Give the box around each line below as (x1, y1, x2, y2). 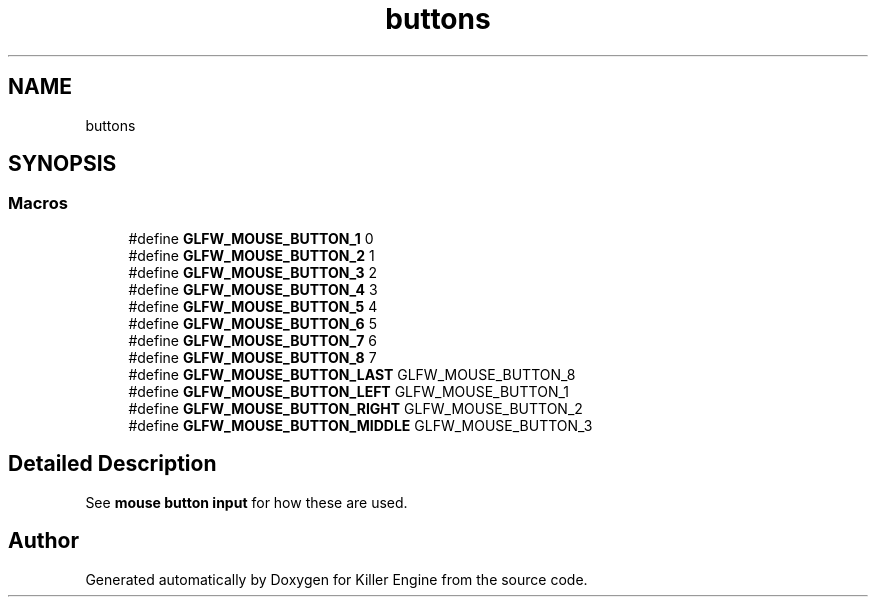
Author (8, 528, 79, 554)
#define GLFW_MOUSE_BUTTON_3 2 (128, 263, 378, 281)
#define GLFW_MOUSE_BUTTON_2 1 (128, 246, 375, 264)
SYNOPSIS (8, 151, 117, 177)
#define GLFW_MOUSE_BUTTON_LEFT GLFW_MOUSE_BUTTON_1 (128, 382, 570, 400)
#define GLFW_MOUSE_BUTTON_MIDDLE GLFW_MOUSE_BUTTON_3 (128, 416, 593, 434)
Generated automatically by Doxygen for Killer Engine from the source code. (85, 570, 588, 588)
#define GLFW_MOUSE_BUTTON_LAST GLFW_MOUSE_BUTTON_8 (128, 365, 576, 383)
